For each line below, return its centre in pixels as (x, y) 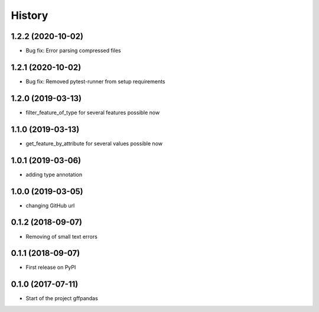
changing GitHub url (50, 205)
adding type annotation (54, 174)
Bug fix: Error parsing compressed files (73, 51)
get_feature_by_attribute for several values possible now (94, 143)
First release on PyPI (51, 267)
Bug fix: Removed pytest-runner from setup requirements (95, 81)
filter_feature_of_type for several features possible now (93, 112)
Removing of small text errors (61, 236)
